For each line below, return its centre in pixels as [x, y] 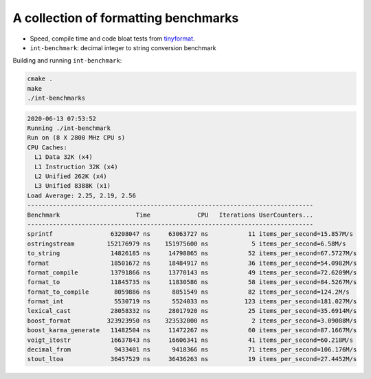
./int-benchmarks [56, 98]
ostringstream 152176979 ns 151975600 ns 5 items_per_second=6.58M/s [187, 243]
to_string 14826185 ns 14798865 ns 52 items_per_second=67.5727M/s [192, 253]
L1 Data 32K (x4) [64, 157]
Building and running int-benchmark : [67, 61]
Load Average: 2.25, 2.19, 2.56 [82, 195]
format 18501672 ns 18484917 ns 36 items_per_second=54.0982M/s [192, 263]
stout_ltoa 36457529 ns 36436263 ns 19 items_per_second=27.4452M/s [192, 359]
